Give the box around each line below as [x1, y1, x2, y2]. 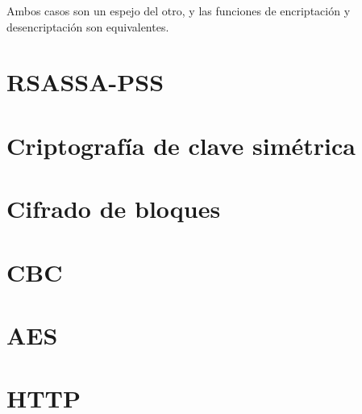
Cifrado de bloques [6, 192, 221, 225]
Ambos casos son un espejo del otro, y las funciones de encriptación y [6, 2, 351, 19]
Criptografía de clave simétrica [6, 128, 356, 161]
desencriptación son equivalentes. [6, 18, 169, 35]
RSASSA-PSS [6, 65, 164, 98]
